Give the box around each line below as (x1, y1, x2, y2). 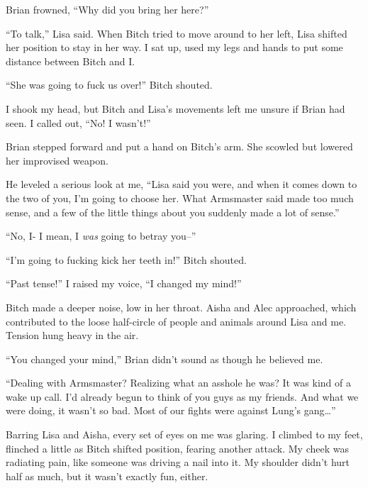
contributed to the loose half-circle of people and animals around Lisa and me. (6, 314, 347, 328)
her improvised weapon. (6, 152, 108, 167)
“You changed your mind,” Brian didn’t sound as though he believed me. (6, 351, 323, 366)
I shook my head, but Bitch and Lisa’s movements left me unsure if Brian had (6, 101, 345, 116)
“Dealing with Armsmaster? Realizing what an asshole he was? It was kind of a (6, 375, 351, 390)
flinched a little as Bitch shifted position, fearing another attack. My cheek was (6, 440, 349, 455)
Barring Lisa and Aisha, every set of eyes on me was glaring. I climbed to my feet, (6, 427, 363, 442)
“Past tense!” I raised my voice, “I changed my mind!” (6, 276, 242, 291)
